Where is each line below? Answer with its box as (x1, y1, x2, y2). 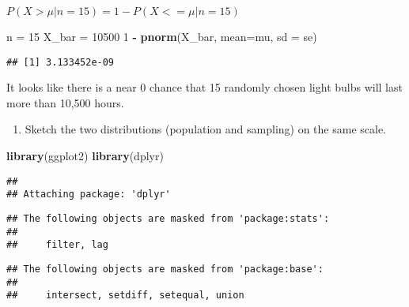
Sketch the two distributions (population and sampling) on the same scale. (25, 121, 387, 137)
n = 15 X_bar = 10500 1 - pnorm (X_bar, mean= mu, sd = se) (6, 28, 317, 44)
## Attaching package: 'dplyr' (6, 189, 171, 200)
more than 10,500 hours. (6, 94, 124, 110)
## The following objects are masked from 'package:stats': (6, 212, 330, 224)
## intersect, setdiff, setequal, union (6, 290, 244, 301)
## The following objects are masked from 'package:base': (6, 263, 324, 275)
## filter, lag (6, 239, 108, 251)
